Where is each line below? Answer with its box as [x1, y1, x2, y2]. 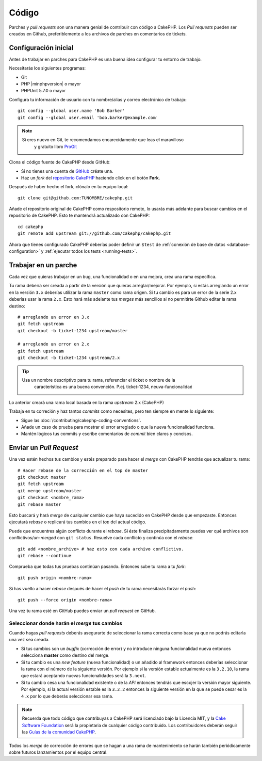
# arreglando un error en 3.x [17, 314, 90, 320]
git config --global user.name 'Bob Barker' [17, 108, 126, 113]
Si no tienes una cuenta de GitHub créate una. [21, 168, 114, 174]
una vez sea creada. [9, 637, 49, 643]
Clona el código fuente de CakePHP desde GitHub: [9, 159, 111, 165]
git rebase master [17, 502, 62, 507]
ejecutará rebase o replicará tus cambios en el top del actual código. [9, 519, 147, 525]
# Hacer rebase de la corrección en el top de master [17, 468, 148, 473]
